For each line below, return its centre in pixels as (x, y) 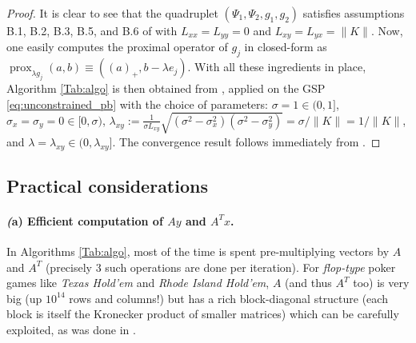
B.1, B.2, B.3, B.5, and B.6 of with (92, 30)
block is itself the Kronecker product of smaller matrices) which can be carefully (203, 314)
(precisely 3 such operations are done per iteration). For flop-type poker (220, 267)
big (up (24, 298)
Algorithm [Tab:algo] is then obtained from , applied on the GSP (166, 88)
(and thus (308, 283)
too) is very (381, 283)
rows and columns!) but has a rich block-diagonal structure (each (228, 298)
